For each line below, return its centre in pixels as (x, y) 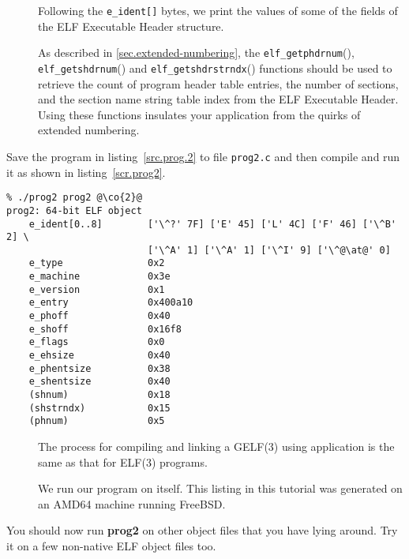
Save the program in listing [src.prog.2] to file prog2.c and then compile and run (203, 156)
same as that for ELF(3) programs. (123, 461)
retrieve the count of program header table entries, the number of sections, (218, 83)
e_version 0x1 (97, 289)
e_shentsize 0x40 (99, 382)
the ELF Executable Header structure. (131, 26)
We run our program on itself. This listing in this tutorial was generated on (220, 488)
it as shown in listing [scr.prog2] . (86, 172)
